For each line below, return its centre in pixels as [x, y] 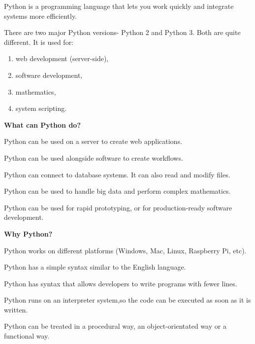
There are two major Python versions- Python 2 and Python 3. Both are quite [122, 32]
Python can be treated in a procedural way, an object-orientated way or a [115, 326]
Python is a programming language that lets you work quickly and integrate [119, 6]
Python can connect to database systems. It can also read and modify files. [117, 174]
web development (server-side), [62, 58]
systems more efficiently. [41, 16]
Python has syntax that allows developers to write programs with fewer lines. [121, 283]
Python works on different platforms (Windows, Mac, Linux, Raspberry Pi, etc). [125, 250]
